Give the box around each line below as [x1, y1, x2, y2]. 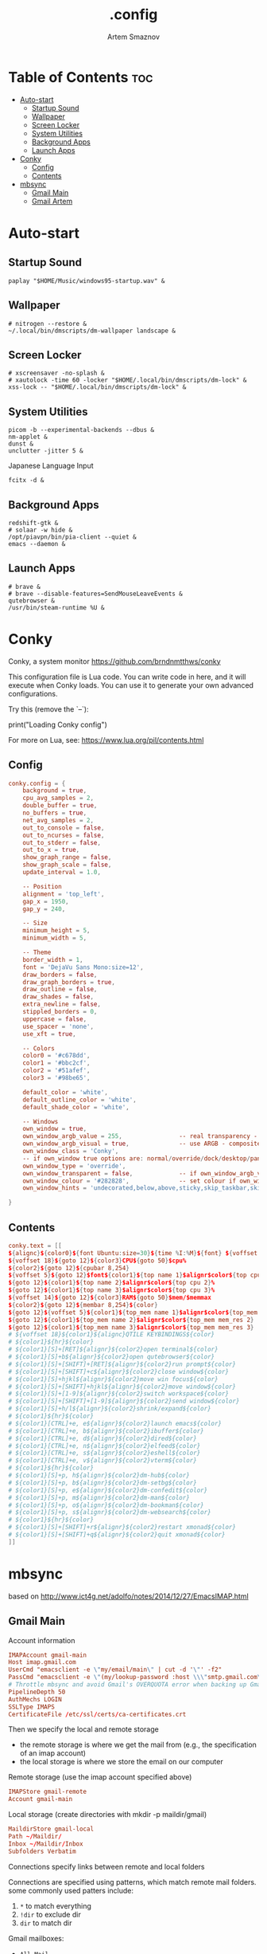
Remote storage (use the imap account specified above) [8, 1772, 192, 1782]
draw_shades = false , [22, 993, 94, 1001]
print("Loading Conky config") [8, 720, 107, 729]
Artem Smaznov [106, 32, 161, 41]
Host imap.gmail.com [8, 1658, 77, 1666]
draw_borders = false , [22, 971, 98, 979]
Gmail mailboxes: [8, 1933, 64, 1943]
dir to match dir [19, 1918, 73, 1928]
